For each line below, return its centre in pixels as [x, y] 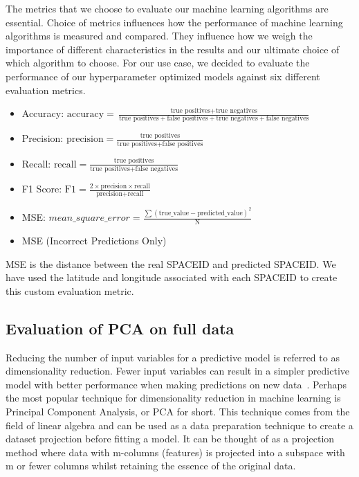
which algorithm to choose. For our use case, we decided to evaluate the [158, 63]
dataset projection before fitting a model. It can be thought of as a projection [170, 439]
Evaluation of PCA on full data [120, 328]
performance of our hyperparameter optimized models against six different [163, 76]
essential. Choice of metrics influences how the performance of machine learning [174, 22]
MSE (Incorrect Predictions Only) [94, 241]
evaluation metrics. [46, 90]
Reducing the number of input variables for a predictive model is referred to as [173, 357]
